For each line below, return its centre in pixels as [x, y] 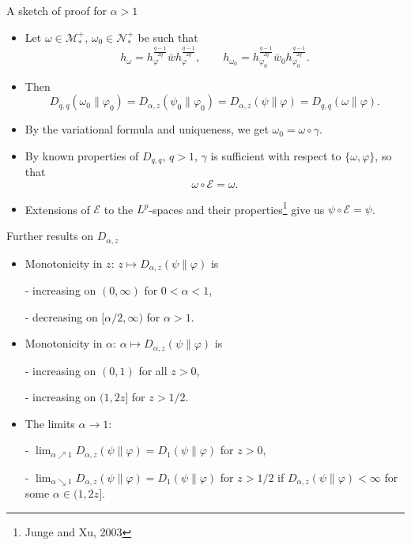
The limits [50, 423]
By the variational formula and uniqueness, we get [147, 129]
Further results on [50, 236]
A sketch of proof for [57, 10]
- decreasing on [61, 316]
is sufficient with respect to [276, 155]
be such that [168, 37]
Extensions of [57, 209]
